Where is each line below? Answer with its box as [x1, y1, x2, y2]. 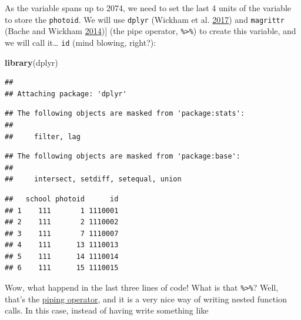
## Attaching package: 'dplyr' [5, 89, 127, 98]
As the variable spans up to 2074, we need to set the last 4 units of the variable [5, 2, 291, 14]
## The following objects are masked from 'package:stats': [5, 109, 245, 118]
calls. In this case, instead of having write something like [5, 304, 209, 316]
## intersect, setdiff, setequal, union [5, 175, 182, 184]
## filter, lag [5, 132, 81, 141]
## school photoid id [5, 194, 119, 203]
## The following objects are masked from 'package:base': [5, 152, 240, 161]
